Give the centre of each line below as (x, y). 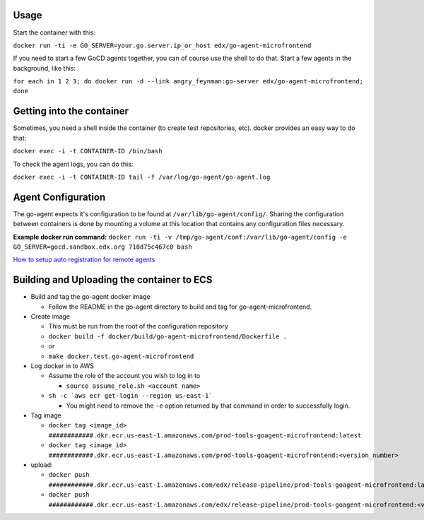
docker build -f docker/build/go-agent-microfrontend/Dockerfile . (168, 336)
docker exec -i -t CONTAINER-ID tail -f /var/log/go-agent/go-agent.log (142, 177)
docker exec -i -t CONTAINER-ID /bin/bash (88, 151)
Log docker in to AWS (63, 366)
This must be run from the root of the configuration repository (139, 326)
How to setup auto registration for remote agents (84, 260)
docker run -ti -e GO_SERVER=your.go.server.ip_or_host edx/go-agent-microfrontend (162, 45)
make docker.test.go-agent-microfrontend (121, 356)
